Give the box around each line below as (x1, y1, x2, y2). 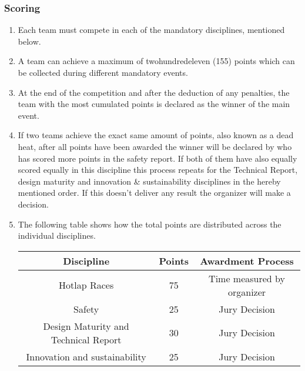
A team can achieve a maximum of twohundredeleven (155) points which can (18, 55, 295, 67)
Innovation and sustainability (26, 349, 146, 363)
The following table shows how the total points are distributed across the (18, 218, 281, 230)
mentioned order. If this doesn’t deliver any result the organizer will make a (18, 186, 291, 199)
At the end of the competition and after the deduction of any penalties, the (18, 86, 290, 98)
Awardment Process (200, 253, 294, 268)
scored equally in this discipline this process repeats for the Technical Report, (18, 163, 298, 176)
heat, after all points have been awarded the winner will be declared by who (18, 140, 292, 152)
